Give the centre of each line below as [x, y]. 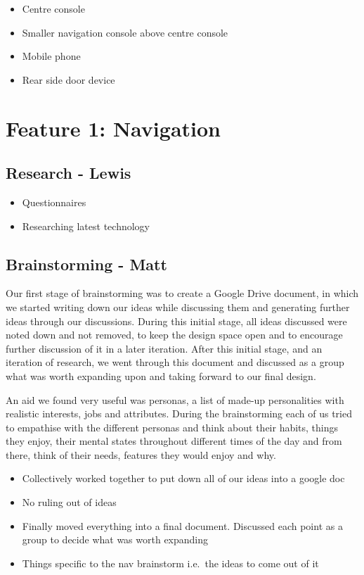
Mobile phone [51, 56]
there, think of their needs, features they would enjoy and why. [141, 454]
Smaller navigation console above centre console [125, 32]
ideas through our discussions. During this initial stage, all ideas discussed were [176, 321]
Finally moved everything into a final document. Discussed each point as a [182, 525]
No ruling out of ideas [69, 502]
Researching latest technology [86, 226]
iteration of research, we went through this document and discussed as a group [175, 362]
